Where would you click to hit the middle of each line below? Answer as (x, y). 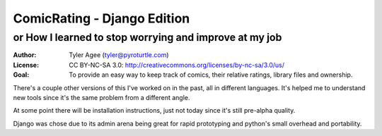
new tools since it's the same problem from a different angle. (102, 97)
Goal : (21, 75)
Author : (25, 55)
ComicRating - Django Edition (102, 18)
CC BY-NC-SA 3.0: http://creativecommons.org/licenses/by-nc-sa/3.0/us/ (176, 65)
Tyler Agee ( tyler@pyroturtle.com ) (119, 55)
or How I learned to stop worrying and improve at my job (147, 37)
